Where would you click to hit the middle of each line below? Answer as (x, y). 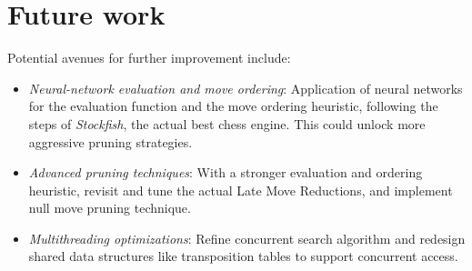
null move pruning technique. (110, 208)
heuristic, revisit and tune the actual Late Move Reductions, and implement (241, 190)
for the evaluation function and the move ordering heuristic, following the (233, 106)
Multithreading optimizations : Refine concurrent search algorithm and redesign (247, 238)
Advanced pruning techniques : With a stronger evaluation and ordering (226, 172)
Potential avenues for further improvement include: (149, 58)
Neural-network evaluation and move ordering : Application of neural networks (246, 88)
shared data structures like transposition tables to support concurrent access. (243, 256)
